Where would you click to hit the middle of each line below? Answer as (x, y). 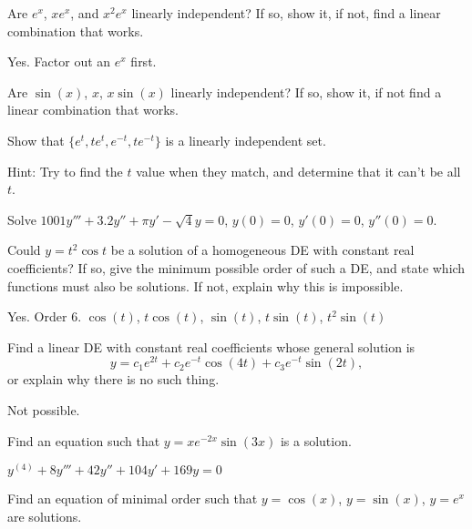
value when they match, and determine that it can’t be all (298, 171)
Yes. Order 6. (45, 316)
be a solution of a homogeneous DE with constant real (262, 250)
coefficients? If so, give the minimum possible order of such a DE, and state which (236, 267)
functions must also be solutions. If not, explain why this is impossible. (205, 285)
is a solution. (316, 440)
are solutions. (45, 516)
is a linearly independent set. (246, 140)
